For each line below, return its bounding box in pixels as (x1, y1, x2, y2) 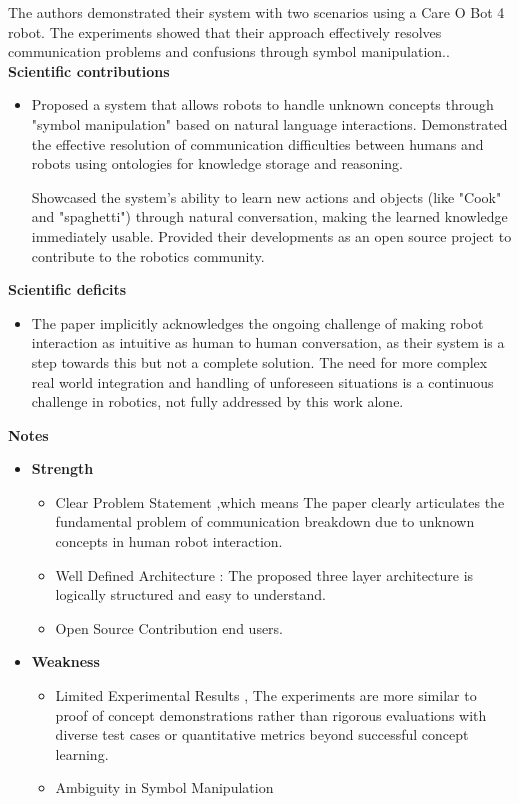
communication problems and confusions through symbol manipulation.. (8, 41, 450, 62)
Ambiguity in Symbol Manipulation (55, 777, 274, 798)
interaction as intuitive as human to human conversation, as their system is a (31, 332, 505, 353)
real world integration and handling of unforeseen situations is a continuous (31, 371, 494, 392)
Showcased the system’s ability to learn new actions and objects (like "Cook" (31, 186, 502, 207)
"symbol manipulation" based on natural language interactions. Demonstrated (31, 113, 508, 134)
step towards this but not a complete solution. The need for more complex (31, 351, 488, 372)
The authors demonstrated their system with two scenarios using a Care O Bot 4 (8, 2, 505, 22)
